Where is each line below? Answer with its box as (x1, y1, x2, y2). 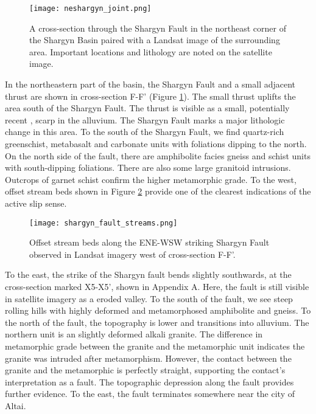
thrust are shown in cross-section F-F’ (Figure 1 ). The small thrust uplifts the (5, 89, 296, 102)
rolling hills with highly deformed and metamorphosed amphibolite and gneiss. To (5, 304, 311, 317)
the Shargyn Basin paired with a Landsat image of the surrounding (29, 33, 280, 46)
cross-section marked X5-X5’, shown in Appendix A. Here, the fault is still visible (5, 280, 309, 292)
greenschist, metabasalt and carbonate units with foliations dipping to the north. (5, 137, 307, 150)
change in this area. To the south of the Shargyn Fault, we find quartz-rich (5, 125, 284, 138)
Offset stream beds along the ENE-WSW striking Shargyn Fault (29, 236, 270, 249)
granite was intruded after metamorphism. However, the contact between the (5, 351, 292, 364)
